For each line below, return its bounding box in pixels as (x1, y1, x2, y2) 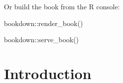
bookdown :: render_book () (4, 18, 83, 28)
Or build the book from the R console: (4, 1, 120, 11)
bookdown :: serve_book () (4, 34, 79, 45)
